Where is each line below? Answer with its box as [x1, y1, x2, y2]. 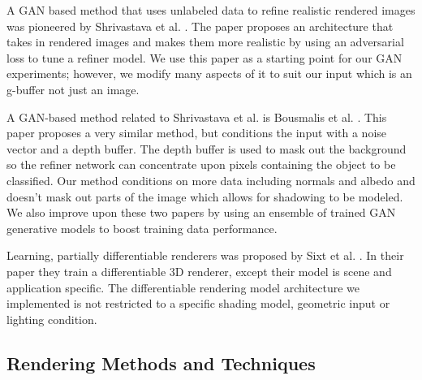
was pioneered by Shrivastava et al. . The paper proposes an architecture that [6, 17, 394, 34]
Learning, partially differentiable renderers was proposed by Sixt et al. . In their [6, 247, 404, 264]
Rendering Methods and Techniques [6, 350, 316, 375]
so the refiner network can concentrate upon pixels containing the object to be [6, 156, 396, 173]
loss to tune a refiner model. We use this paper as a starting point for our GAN [6, 49, 403, 66]
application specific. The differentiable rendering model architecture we [6, 279, 360, 296]
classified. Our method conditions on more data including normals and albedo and [6, 171, 416, 188]
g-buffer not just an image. [6, 80, 140, 97]
